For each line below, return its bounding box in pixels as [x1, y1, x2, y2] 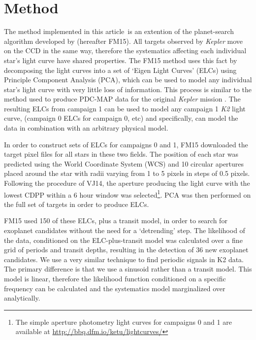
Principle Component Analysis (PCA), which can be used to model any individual [4, 74, 252, 85]
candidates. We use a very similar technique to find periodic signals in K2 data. [4, 254, 244, 264]
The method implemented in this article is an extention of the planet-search [4, 26, 234, 36]
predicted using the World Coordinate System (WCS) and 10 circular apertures [4, 158, 244, 169]
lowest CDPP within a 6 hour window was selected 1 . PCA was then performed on [4, 188, 251, 200]
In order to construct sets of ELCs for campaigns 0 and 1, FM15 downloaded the [4, 139, 248, 149]
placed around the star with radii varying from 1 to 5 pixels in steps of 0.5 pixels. [4, 168, 250, 178]
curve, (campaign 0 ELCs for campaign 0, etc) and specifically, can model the [4, 113, 238, 123]
